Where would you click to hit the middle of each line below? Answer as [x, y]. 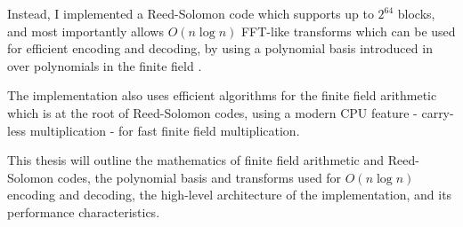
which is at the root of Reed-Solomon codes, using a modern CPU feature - [212, 112]
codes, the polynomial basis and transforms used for [199, 177]
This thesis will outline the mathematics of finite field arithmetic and [196, 160]
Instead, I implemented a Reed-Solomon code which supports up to [191, 13]
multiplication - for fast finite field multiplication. [165, 130]
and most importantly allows [85, 31]
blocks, [416, 13]
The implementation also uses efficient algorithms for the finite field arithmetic [222, 95]
